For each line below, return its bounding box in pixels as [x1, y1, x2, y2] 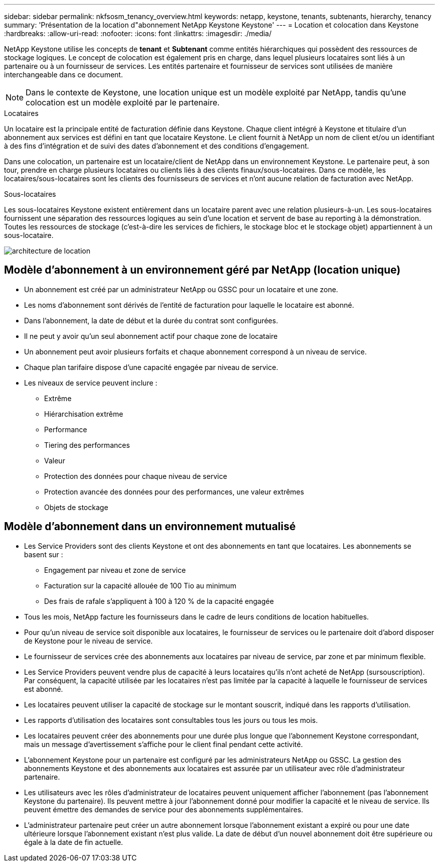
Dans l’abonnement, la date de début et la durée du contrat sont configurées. [24, 316, 278, 325]
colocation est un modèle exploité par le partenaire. [26, 97, 220, 107]
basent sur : [24, 550, 63, 559]
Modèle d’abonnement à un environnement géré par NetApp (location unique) [4, 264, 401, 277]
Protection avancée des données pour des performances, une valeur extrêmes [44, 487, 304, 496]
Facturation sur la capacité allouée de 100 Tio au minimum [44, 581, 237, 590]
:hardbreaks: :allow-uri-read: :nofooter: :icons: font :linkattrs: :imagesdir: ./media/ [4, 29, 272, 38]
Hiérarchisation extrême [44, 409, 123, 418]
